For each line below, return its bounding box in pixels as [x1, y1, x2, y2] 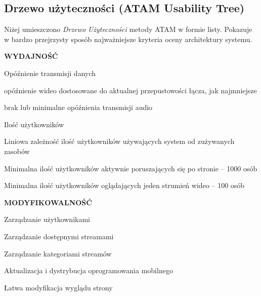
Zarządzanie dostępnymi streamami [4, 231, 114, 241]
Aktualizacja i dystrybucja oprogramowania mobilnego [4, 265, 173, 276]
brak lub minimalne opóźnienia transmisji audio [4, 102, 153, 113]
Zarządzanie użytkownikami [4, 214, 90, 225]
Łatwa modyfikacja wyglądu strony [4, 282, 113, 292]
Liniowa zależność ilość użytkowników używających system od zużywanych [4, 136, 235, 146]
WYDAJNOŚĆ [4, 51, 58, 61]
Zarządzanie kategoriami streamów [4, 248, 112, 258]
